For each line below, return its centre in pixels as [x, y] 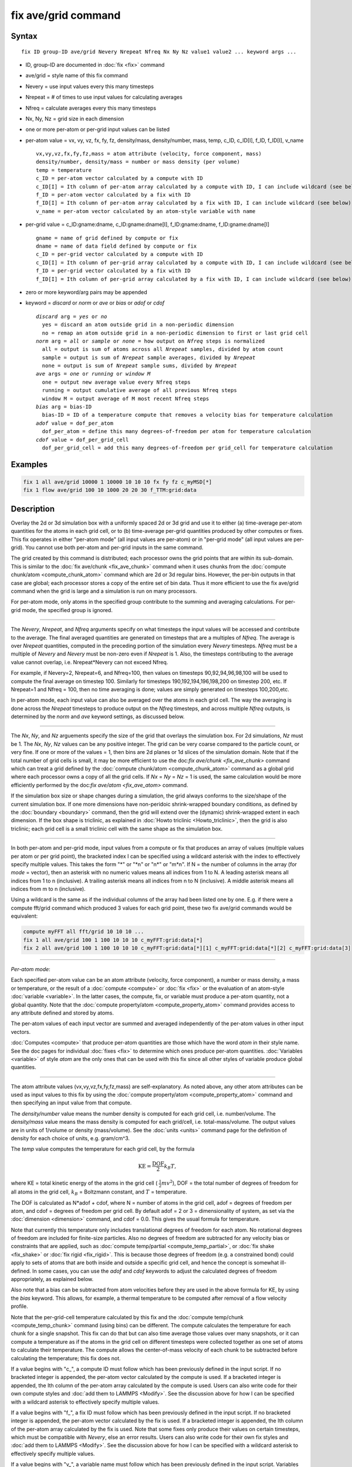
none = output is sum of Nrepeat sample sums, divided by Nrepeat [139, 366]
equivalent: [24, 916]
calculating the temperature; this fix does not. [66, 1358]
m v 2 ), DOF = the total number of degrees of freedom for [230, 1183]
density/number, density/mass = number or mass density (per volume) [138, 162]
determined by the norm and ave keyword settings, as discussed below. [98, 716]
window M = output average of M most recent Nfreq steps [126, 398]
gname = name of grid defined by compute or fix [107, 238]
